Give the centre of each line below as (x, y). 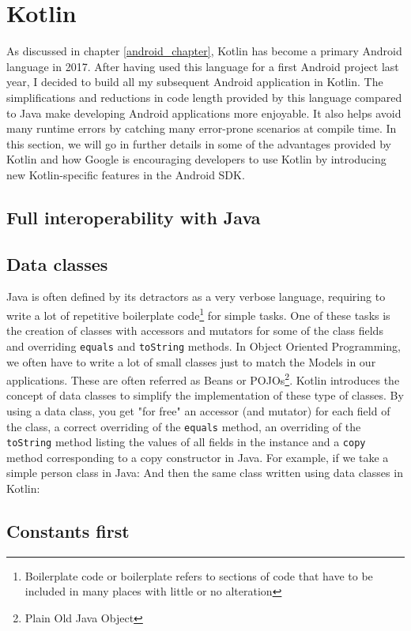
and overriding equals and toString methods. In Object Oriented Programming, (204, 346)
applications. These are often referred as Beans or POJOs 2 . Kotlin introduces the (203, 379)
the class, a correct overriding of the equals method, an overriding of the (184, 426)
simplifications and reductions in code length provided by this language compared (204, 97)
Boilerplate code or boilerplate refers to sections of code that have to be (199, 575)
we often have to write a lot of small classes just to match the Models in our (191, 361)
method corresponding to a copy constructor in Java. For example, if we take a (198, 457)
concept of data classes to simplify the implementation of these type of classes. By (205, 395)
